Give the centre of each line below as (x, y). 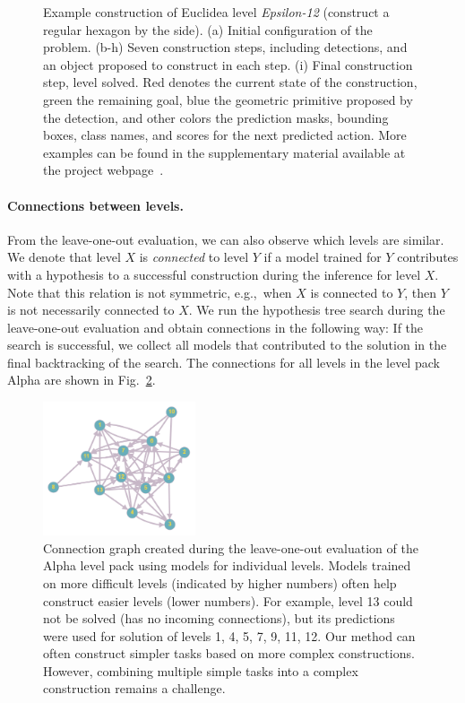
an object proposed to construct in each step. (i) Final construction (228, 64)
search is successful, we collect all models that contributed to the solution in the (227, 345)
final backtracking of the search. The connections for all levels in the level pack (224, 362)
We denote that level (64, 257)
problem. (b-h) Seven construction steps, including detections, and (225, 47)
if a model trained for (323, 257)
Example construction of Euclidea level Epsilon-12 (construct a (216, 12)
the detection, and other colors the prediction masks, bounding (216, 117)
